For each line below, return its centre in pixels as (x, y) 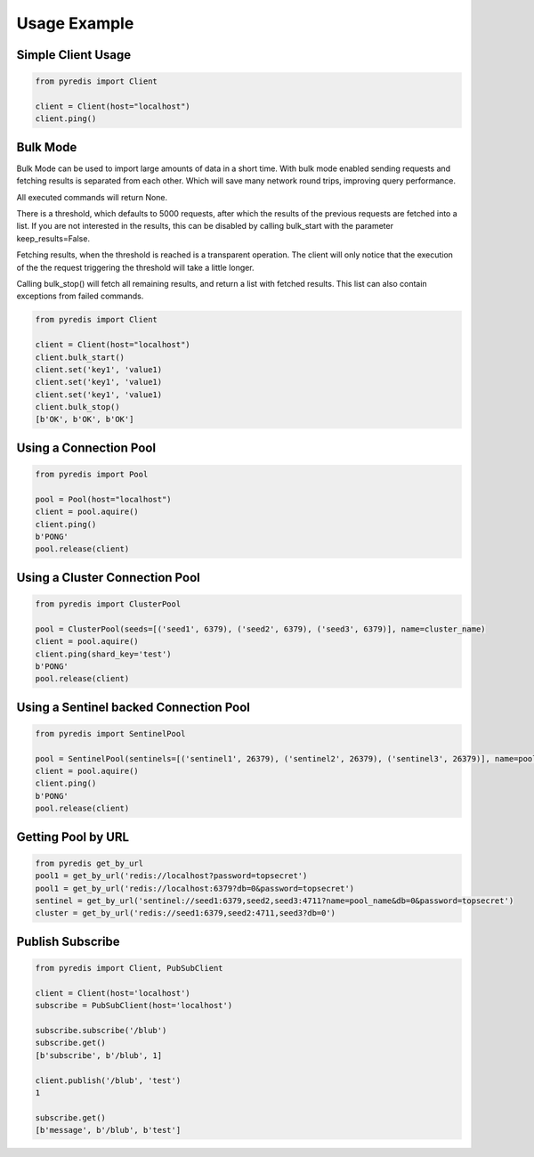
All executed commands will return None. (92, 197)
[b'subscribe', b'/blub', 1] (99, 1055)
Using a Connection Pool (86, 448)
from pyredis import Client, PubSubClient (129, 968)
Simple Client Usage (74, 55)
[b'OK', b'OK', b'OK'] (85, 420)
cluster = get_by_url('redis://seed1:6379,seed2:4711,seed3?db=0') (186, 913)
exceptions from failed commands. (80, 296)
